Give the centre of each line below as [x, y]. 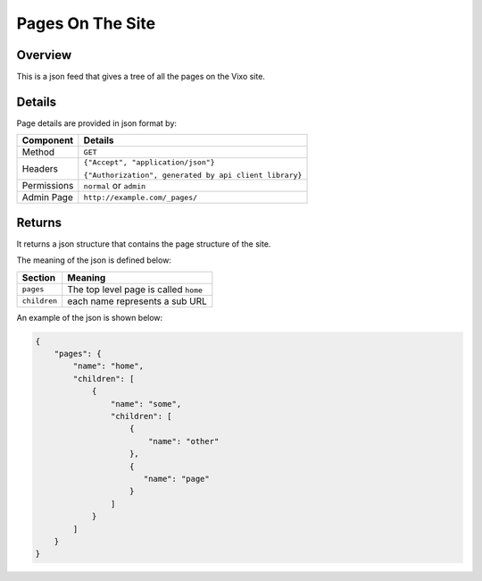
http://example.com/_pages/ [141, 197]
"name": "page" [176, 479]
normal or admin [115, 186]
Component [48, 140]
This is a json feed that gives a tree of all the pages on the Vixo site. [141, 77]
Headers [40, 169]
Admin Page [47, 198]
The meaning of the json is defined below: [94, 260]
